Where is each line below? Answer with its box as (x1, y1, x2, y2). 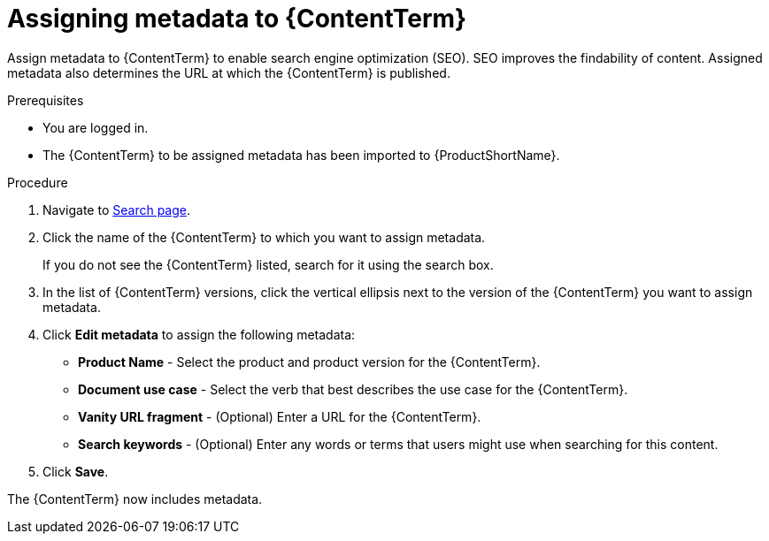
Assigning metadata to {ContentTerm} (7, 4, 467, 34)
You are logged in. (42, 119, 149, 135)
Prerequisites (7, 92, 84, 108)
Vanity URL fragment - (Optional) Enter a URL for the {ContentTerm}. (78, 408, 481, 424)
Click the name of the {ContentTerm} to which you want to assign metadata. (42, 229, 486, 245)
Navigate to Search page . (42, 202, 190, 217)
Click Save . (42, 463, 109, 479)
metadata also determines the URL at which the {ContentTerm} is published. (7, 65, 450, 80)
